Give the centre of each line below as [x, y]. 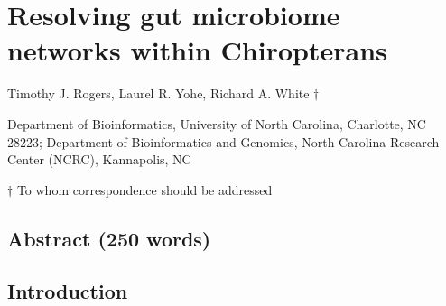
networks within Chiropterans [197, 50]
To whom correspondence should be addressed [144, 189]
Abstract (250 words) [109, 238]
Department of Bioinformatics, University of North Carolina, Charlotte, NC [217, 123]
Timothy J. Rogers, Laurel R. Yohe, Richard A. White [158, 93]
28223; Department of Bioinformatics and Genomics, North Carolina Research [223, 141]
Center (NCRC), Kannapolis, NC [99, 159]
